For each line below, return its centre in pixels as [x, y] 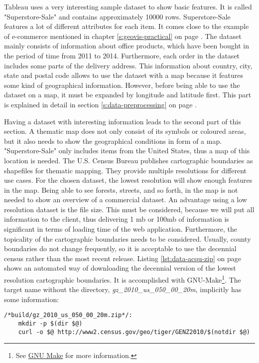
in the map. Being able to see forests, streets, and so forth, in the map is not [121, 189]
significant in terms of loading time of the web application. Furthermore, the [121, 229]
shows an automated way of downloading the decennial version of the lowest [120, 268]
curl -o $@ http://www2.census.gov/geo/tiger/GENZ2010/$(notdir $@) [134, 332]
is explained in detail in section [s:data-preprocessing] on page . [101, 104]
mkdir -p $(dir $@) [50, 324]
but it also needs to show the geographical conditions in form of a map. [113, 141]
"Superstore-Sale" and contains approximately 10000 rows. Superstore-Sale [117, 16]
